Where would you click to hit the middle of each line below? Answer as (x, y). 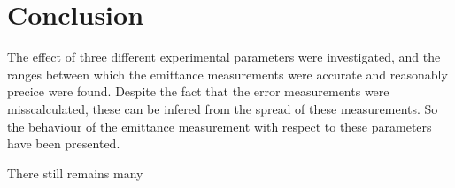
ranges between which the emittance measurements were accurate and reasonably (227, 74)
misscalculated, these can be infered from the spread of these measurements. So (223, 108)
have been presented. (64, 143)
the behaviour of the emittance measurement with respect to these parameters (220, 126)
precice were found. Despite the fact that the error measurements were (198, 91)
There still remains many (75, 173)
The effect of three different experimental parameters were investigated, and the (224, 57)
